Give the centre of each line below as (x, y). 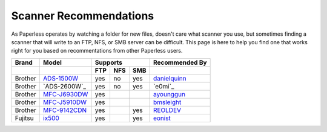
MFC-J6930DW (66, 94)
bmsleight (167, 102)
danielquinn (170, 78)
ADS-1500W (61, 78)
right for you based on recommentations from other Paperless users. (97, 51)
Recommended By (180, 62)
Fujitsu (24, 118)
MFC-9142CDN (65, 110)
